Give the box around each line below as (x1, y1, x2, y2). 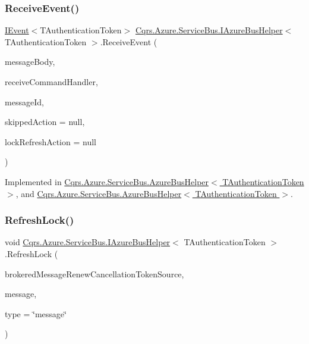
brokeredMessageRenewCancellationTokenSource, (5, 267, 184, 280)
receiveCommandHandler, (5, 76, 98, 87)
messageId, (5, 95, 44, 108)
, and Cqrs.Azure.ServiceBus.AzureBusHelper (15, 187, 182, 199)
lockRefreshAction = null (5, 135, 96, 148)
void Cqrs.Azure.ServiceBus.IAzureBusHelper (5, 236, 171, 248)
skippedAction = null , (5, 115, 85, 128)
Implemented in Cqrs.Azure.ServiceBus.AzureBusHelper (5, 175, 209, 187)
